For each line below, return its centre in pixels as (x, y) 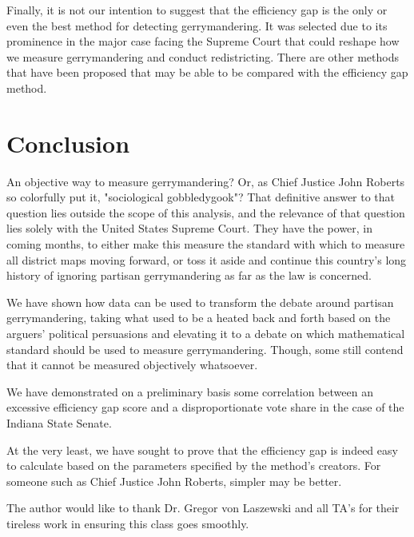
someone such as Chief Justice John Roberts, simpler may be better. (174, 481)
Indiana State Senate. (59, 423)
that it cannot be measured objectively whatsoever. (132, 365)
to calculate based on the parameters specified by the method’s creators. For (194, 465)
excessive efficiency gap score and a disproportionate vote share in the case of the (205, 407)
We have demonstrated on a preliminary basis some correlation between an (190, 391)
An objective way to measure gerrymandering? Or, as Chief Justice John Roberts (206, 181)
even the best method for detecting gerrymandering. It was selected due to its (197, 25)
